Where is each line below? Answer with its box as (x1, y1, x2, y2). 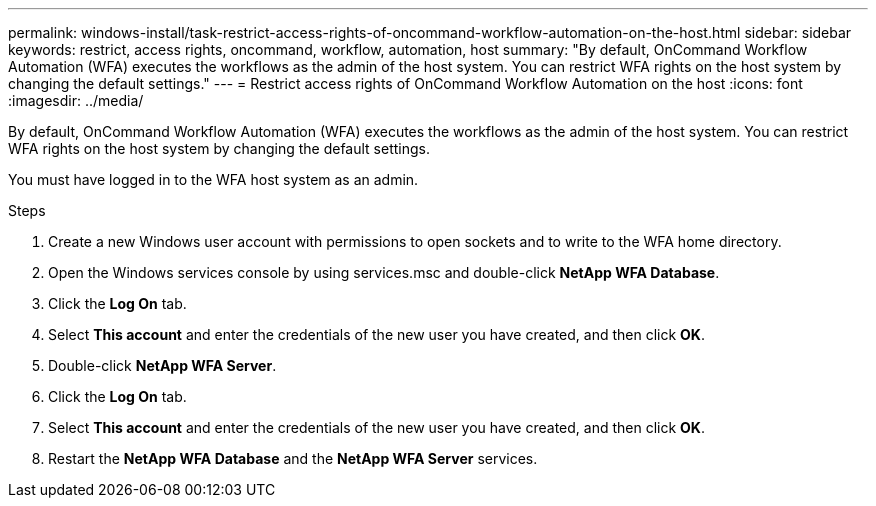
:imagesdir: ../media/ (8, 92, 144, 109)
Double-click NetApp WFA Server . (48, 357, 277, 374)
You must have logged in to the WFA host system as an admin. (8, 171, 419, 188)
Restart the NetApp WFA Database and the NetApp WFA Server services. (48, 450, 538, 467)
